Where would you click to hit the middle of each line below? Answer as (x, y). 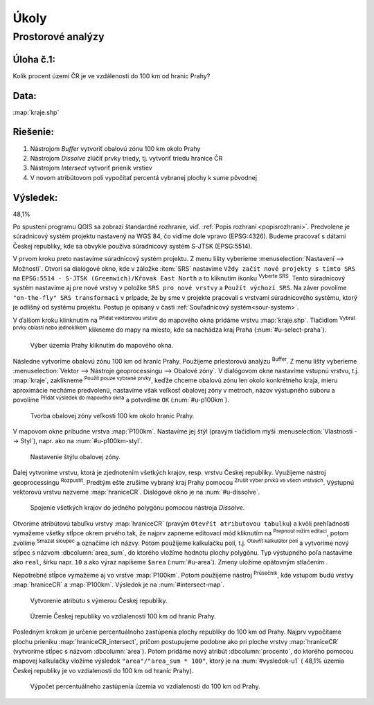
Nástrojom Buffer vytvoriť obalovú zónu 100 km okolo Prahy (115, 148)
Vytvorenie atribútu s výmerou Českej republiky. (99, 600)
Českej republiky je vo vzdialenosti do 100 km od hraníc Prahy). (103, 670)
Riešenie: (34, 132)
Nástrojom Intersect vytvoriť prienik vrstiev (91, 168)
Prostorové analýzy (59, 37)
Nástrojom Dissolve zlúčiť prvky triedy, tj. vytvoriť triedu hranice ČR (126, 158)
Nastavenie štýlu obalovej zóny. (75, 456)
